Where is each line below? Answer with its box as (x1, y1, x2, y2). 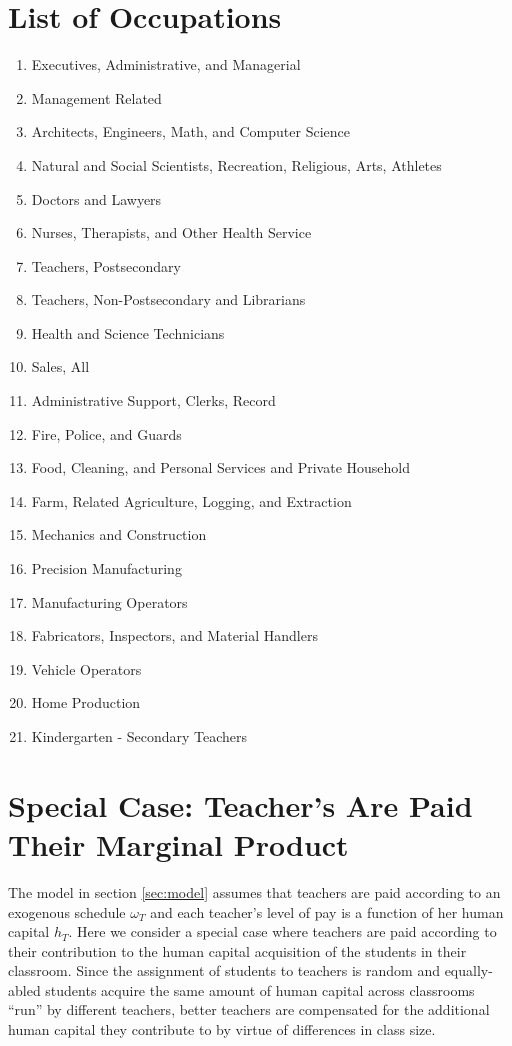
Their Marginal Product (8, 823, 349, 864)
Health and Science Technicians (31, 322, 225, 343)
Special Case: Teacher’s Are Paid (8, 784, 473, 825)
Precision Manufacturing (31, 558, 182, 579)
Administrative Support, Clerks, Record (31, 390, 276, 411)
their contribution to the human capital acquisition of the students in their (8, 940, 467, 961)
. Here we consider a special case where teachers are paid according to (68, 921, 497, 942)
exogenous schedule (8, 901, 126, 922)
